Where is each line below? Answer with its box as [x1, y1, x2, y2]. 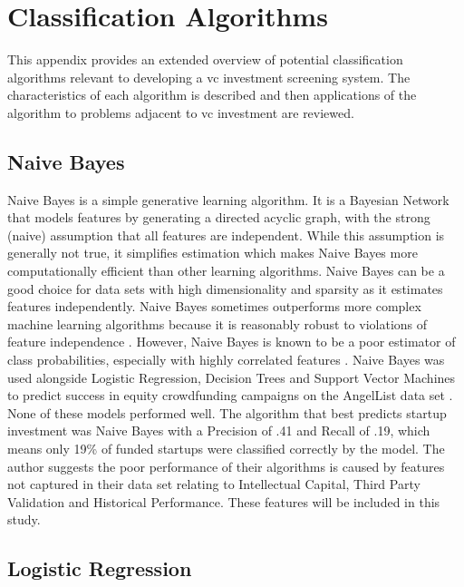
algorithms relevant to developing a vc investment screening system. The [7, 67, 411, 86]
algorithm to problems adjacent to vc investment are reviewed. [7, 103, 354, 122]
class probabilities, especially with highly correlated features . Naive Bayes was [7, 350, 445, 369]
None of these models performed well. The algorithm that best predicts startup [7, 403, 447, 422]
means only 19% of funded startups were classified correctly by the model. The [7, 439, 445, 458]
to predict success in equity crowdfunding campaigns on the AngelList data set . [7, 386, 453, 405]
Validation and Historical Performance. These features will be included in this [7, 492, 440, 511]
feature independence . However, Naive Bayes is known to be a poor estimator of [7, 332, 456, 351]
